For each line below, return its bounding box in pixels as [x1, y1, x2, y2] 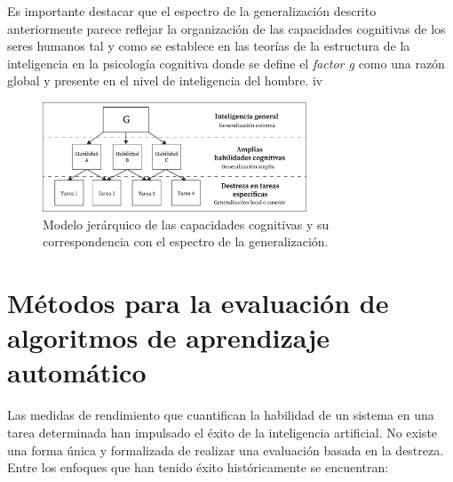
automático [7, 354, 147, 390]
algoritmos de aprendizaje [7, 319, 330, 356]
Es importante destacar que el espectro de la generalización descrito [7, 2, 377, 20]
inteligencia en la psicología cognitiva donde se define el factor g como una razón [7, 53, 445, 72]
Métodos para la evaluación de [7, 285, 389, 321]
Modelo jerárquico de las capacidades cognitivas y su [43, 214, 330, 233]
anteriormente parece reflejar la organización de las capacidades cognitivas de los [7, 19, 446, 37]
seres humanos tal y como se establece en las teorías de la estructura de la [7, 36, 410, 55]
